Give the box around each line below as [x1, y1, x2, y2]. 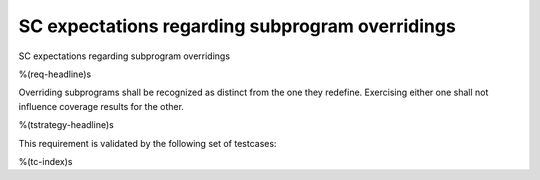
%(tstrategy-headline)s [18, 119, 114, 131]
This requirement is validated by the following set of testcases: [18, 137, 277, 149]
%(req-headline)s [18, 68, 92, 80]
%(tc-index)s [18, 155, 73, 167]
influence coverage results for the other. [18, 100, 185, 112]
